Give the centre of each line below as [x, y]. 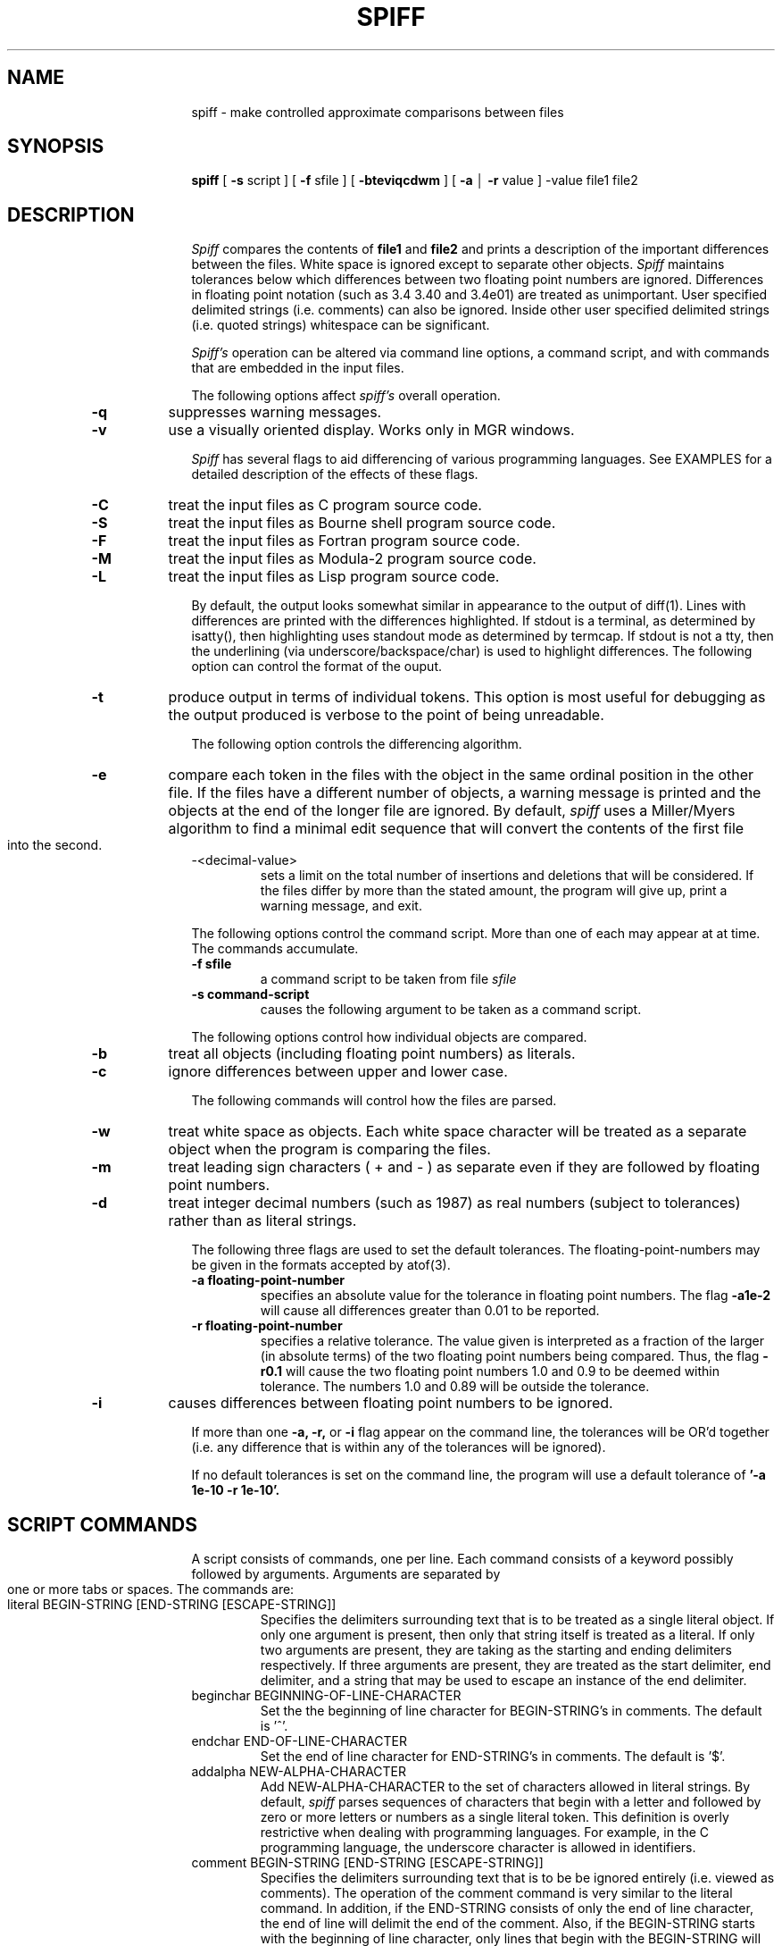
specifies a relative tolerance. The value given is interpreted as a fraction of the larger [512, 1341]
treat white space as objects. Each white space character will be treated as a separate [458, 1132]
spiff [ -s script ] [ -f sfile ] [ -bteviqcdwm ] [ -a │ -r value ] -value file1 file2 [415, 180]
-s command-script [250, 994]
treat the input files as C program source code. [325, 505]
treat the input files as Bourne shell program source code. [362, 523]
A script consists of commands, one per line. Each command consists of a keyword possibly [462, 1559]
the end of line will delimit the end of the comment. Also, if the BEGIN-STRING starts [507, 1924]
